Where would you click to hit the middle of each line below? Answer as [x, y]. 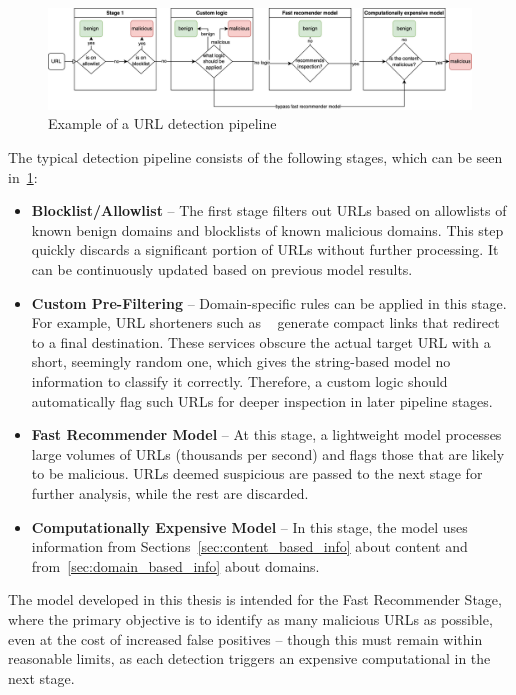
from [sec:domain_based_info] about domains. [175, 565]
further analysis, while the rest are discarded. [170, 492]
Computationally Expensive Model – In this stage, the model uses [249, 526]
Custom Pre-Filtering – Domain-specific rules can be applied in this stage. [269, 302]
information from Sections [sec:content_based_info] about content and [249, 546]
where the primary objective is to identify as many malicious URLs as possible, [250, 618]
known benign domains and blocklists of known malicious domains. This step [267, 229]
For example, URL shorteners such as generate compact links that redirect [265, 322]
